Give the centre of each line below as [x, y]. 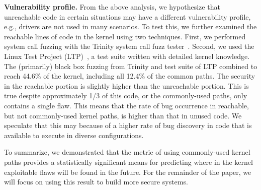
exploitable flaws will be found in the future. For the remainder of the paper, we [128, 172]
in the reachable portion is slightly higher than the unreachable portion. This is [126, 85]
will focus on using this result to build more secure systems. [96, 182]
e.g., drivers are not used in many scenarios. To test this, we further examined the [130, 26]
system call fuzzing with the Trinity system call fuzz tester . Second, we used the [129, 46]
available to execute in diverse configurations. [74, 135]
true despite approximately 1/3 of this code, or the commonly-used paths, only [126, 96]
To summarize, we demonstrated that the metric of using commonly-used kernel [127, 152]
